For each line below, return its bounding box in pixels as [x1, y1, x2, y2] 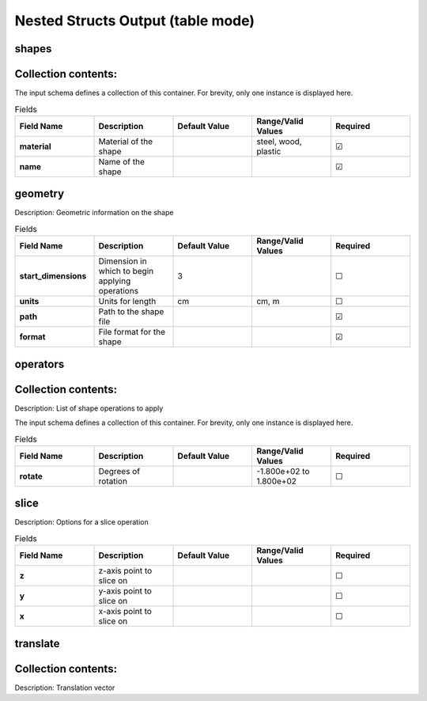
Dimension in [98, 256, 147, 267]
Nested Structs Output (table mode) [14, 12, 255, 29]
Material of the [98, 135, 153, 146]
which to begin [98, 266, 154, 277]
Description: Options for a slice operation [14, 517, 149, 527]
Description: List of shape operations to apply [14, 404, 164, 413]
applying [98, 275, 131, 286]
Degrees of [98, 465, 141, 476]
